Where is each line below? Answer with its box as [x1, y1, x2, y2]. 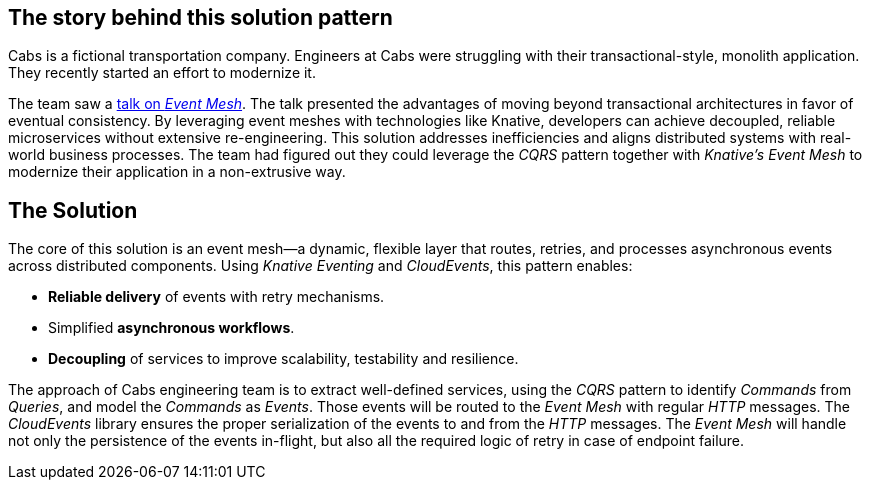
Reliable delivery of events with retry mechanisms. [48, 288, 385, 306]
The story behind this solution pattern [8, 5, 393, 30]
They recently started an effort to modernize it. [8, 64, 316, 82]
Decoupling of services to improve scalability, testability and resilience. [48, 350, 519, 368]
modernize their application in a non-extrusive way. [8, 163, 346, 181]
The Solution [8, 197, 138, 223]
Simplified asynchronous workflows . [48, 319, 295, 337]
